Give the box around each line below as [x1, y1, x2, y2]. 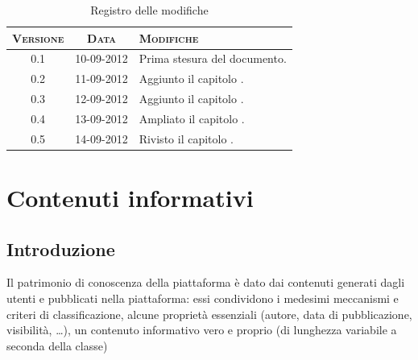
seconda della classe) [6, 337, 108, 354]
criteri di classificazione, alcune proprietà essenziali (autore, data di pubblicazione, [6, 305, 412, 322]
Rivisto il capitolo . [139, 130, 234, 147]
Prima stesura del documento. [139, 50, 287, 67]
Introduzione [6, 236, 115, 261]
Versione [12, 29, 64, 46]
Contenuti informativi [6, 181, 254, 214]
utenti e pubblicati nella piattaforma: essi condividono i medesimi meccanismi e [6, 290, 399, 307]
